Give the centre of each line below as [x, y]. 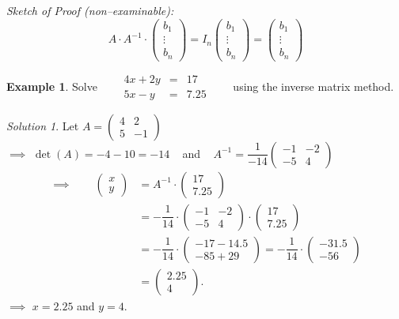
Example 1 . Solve [52, 86]
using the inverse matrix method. [313, 86]
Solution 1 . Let [43, 125]
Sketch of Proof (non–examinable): [90, 10]
